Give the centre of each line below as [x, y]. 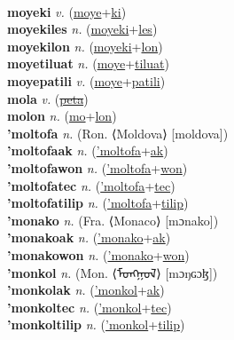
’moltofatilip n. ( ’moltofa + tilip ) [98, 203]
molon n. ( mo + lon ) [62, 116]
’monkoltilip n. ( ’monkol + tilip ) [96, 324]
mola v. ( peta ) [48, 98]
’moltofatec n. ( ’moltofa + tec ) [91, 185]
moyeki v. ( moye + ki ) [67, 11]
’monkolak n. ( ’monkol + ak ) [86, 290]
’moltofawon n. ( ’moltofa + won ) [97, 167]
